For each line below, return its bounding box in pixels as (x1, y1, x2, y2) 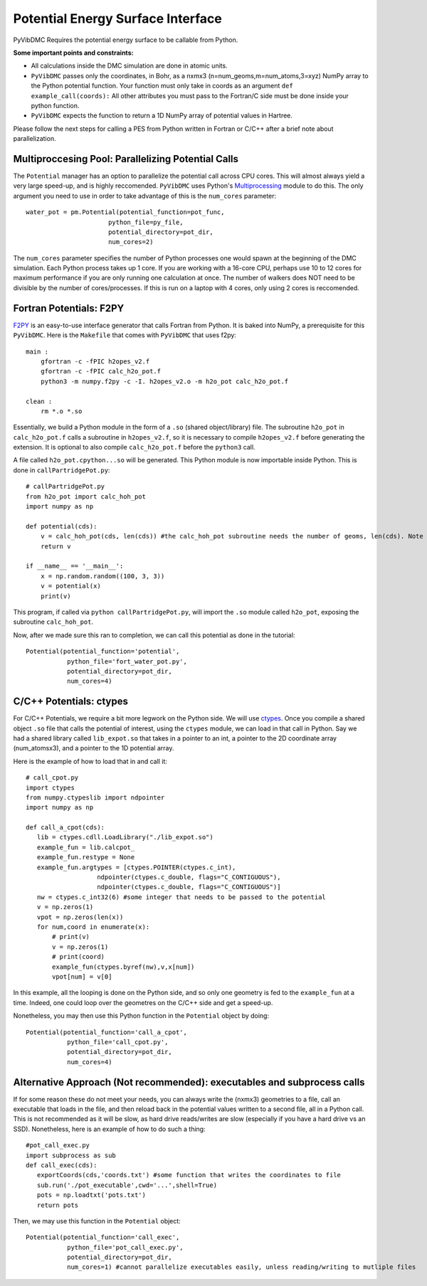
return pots (36, 1201, 79, 1209)
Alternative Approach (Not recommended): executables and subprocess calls (13, 1076, 365, 1088)
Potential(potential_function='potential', (26, 647, 180, 656)
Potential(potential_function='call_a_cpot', (26, 1028, 188, 1036)
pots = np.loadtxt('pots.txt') (36, 1191, 146, 1199)
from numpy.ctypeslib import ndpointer (26, 793, 165, 802)
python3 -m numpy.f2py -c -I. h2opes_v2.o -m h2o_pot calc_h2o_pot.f (40, 377, 289, 386)
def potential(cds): (26, 522, 97, 530)
